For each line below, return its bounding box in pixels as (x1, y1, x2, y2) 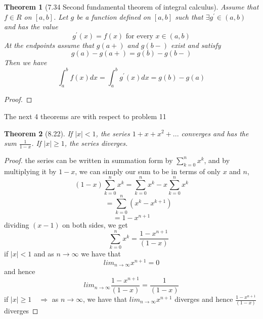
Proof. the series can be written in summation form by (4, 154, 173, 165)
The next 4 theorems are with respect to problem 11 (4, 111, 166, 121)
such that (175, 11, 203, 22)
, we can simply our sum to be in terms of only (75, 166, 221, 176)
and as (33, 248, 54, 259)
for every (125, 32, 153, 40)
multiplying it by (4, 166, 57, 176)
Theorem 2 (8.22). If (4, 128, 73, 138)
